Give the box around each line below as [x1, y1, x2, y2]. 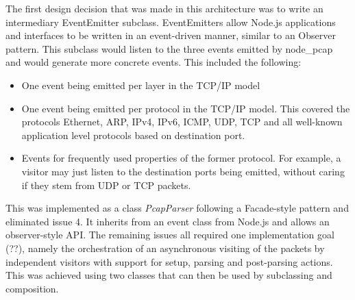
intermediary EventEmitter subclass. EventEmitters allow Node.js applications [5, 14, 336, 29]
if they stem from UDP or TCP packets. [21, 177, 191, 192]
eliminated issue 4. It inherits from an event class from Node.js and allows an [5, 214, 330, 228]
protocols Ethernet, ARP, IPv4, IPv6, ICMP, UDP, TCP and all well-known [21, 114, 343, 129]
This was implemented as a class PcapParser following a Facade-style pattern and [5, 201, 349, 215]
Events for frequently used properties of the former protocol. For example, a [21, 151, 341, 165]
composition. [5, 281, 59, 295]
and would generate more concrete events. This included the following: [5, 55, 302, 69]
